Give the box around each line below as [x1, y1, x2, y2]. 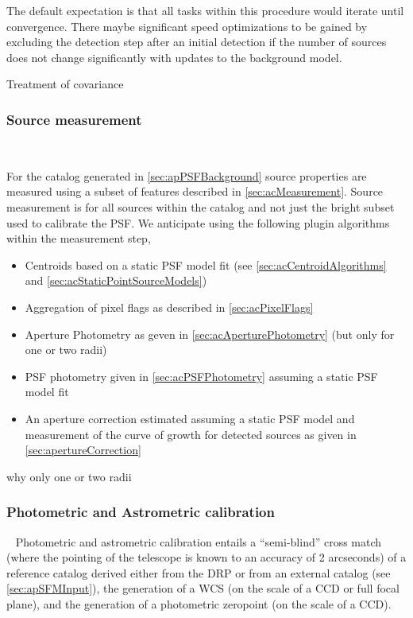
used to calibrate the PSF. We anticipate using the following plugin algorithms [6, 214, 390, 231]
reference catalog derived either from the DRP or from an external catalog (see [6, 564, 391, 581]
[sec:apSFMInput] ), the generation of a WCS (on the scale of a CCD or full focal [6, 580, 399, 597]
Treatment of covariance [6, 76, 124, 92]
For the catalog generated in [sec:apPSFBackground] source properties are [6, 167, 367, 184]
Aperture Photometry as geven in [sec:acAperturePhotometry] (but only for [25, 325, 395, 342]
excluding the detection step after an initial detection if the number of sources [6, 33, 387, 50]
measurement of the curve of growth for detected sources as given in [25, 426, 357, 442]
